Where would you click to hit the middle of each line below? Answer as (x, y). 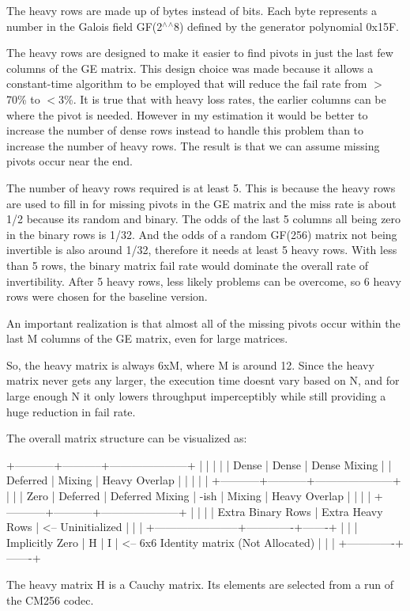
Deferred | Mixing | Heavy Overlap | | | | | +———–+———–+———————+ (204, 480)
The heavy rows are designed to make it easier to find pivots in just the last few (200, 53)
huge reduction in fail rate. (71, 411)
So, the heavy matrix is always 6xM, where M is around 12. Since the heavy (190, 364)
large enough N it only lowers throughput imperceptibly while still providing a (196, 396)
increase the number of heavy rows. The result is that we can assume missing (193, 145)
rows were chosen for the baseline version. (107, 296)
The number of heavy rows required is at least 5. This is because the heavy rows (201, 187)
